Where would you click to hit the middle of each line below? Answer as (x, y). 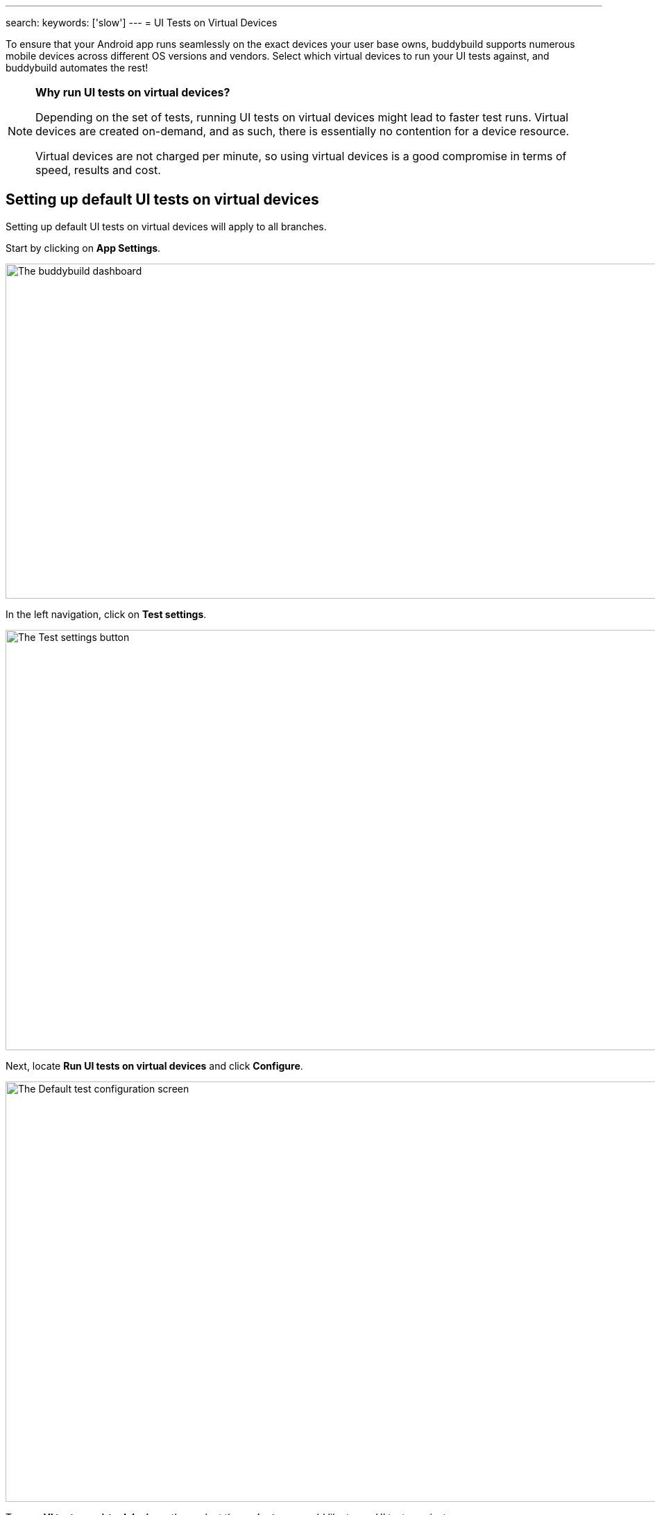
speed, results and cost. (98, 170)
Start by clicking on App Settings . (83, 248)
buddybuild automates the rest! (77, 68)
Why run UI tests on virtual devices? (133, 92)
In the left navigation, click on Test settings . (106, 614)
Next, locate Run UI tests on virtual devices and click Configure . (154, 1065)
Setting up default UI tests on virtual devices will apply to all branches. (166, 226)
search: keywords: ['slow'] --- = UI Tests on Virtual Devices (142, 23)
